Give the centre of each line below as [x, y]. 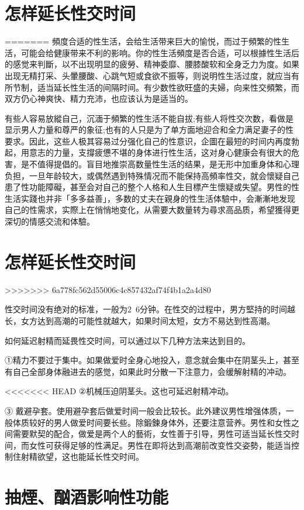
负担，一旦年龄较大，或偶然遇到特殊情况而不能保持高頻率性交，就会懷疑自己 [152, 175]
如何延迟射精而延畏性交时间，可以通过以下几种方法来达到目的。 [127, 340]
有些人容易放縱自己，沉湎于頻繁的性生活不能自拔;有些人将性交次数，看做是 [149, 118]
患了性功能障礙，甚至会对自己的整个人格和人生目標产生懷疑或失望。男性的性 [152, 187]
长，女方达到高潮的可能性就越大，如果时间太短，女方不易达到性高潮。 [140, 320]
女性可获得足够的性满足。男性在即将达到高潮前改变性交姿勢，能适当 [160, 445]
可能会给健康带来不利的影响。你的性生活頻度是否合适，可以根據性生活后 [160, 52]
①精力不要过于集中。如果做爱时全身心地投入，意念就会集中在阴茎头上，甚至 [152, 360]
